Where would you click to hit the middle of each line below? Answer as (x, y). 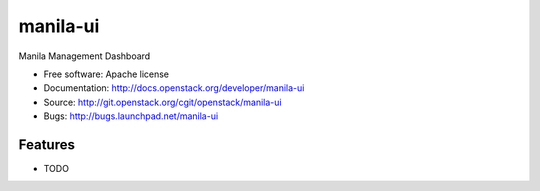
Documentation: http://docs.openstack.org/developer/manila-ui (174, 88)
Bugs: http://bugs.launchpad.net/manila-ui (131, 116)
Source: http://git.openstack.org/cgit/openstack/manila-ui (162, 102)
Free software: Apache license (106, 74)
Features (46, 144)
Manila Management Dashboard (84, 56)
